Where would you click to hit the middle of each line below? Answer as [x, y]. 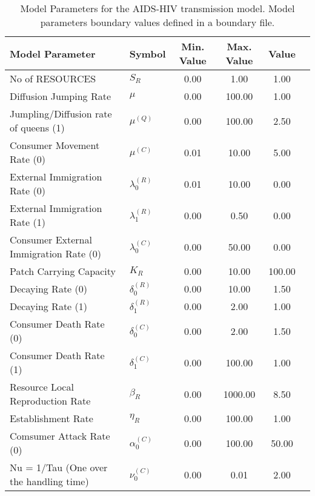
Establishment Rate [51, 418]
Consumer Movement [55, 145]
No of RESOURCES [53, 78]
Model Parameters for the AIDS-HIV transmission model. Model [157, 8]
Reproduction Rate [50, 401]
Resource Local [42, 387]
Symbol [148, 53]
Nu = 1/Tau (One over [59, 467]
